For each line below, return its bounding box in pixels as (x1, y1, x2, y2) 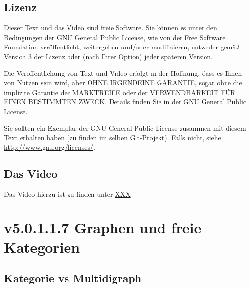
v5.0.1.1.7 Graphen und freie (4, 217, 202, 238)
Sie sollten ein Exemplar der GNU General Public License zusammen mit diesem (4, 122, 246, 133)
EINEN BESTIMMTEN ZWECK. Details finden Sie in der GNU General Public (4, 96, 247, 107)
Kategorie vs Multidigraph (4, 270, 142, 286)
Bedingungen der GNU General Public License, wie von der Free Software (4, 32, 226, 42)
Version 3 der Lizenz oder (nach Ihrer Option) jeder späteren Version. (4, 51, 213, 61)
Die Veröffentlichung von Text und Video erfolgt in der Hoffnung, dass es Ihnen (4, 68, 242, 78)
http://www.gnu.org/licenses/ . (4, 142, 95, 152)
